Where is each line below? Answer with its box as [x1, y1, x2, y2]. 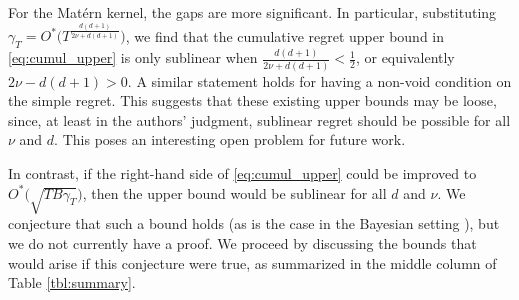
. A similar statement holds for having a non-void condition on [127, 70, 512, 91]
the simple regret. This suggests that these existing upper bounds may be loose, [8, 90, 497, 111]
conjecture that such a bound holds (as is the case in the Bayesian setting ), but [8, 213, 500, 234]
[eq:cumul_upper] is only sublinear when [8, 47, 258, 68]
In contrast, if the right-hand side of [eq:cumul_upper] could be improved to [8, 163, 477, 184]
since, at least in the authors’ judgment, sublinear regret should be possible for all [8, 109, 511, 130]
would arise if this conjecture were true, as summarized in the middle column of [8, 252, 497, 273]
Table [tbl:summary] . [8, 272, 136, 293]
